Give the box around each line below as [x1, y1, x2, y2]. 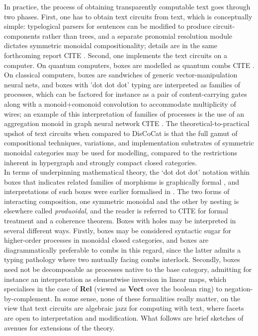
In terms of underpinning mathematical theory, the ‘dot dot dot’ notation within [4, 167, 250, 177]
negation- [224, 283, 253, 294]
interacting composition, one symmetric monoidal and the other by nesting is [4, 196, 239, 206]
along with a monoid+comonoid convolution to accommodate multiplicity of [4, 98, 236, 109]
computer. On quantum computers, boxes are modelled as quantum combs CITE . [4, 60, 255, 70]
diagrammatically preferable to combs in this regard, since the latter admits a [4, 244, 241, 255]
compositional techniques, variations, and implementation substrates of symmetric [4, 137, 254, 148]
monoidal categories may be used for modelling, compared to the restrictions [4, 147, 238, 157]
